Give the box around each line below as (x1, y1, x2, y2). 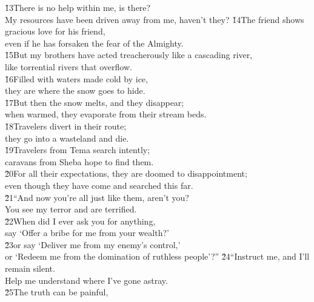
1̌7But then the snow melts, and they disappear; (5, 96, 184, 108)
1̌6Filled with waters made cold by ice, (5, 72, 148, 85)
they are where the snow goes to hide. (5, 84, 145, 97)
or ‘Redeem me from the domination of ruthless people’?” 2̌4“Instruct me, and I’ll (5, 250, 310, 263)
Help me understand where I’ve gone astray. (5, 274, 168, 286)
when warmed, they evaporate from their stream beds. (5, 108, 207, 120)
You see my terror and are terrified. (5, 203, 137, 215)
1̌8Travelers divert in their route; (5, 119, 127, 132)
